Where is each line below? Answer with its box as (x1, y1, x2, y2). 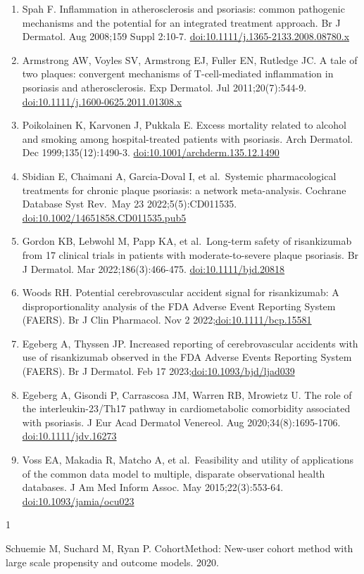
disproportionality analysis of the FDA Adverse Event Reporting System (22, 298, 336, 313)
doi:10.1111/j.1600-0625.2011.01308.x (22, 94, 182, 108)
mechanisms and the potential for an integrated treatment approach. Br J (22, 15, 341, 30)
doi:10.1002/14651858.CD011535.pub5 (22, 210, 187, 224)
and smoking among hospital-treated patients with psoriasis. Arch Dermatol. (22, 131, 353, 146)
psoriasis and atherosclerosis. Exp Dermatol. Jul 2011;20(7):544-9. (22, 79, 307, 94)
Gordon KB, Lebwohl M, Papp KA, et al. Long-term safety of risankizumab (22, 234, 352, 248)
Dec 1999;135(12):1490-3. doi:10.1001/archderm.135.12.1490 (22, 145, 280, 160)
